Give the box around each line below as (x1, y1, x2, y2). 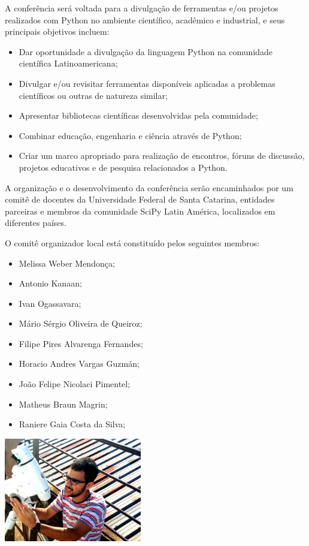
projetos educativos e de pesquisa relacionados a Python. (19, 161, 228, 173)
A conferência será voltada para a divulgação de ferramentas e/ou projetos (5, 2, 278, 14)
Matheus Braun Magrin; (19, 397, 108, 410)
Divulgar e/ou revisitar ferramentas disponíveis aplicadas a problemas (19, 77, 275, 89)
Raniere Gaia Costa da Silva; (19, 418, 126, 430)
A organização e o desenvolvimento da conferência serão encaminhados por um (5, 181, 293, 194)
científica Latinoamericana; (19, 57, 118, 70)
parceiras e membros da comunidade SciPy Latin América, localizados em (5, 204, 275, 217)
